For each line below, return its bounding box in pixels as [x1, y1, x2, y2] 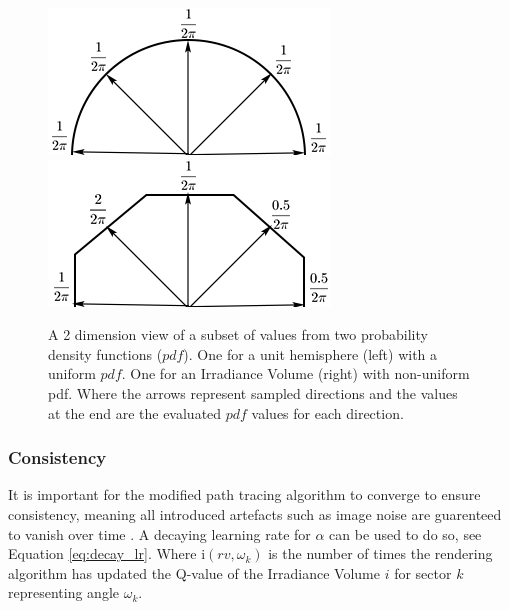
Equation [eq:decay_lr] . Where [8, 543, 197, 564]
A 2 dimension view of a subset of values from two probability [48, 324, 428, 345]
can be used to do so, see [329, 523, 482, 544]
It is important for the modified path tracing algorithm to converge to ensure [8, 484, 481, 505]
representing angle [8, 582, 119, 603]
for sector [394, 562, 452, 583]
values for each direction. [251, 402, 404, 423]
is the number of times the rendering [268, 543, 493, 564]
